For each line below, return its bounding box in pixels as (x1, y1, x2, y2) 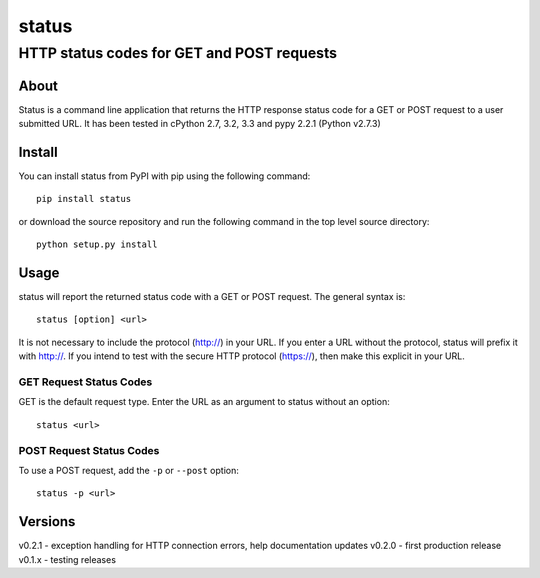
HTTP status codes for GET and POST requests (18, 44, 337, 62)
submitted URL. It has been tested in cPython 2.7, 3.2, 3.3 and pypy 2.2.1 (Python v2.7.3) (18, 118, 381, 130)
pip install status (36, 193, 132, 205)
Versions (18, 513, 76, 530)
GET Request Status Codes (18, 375, 153, 389)
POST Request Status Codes (18, 443, 160, 457)
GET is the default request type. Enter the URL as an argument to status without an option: (18, 396, 390, 408)
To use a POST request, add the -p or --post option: (18, 464, 239, 476)
